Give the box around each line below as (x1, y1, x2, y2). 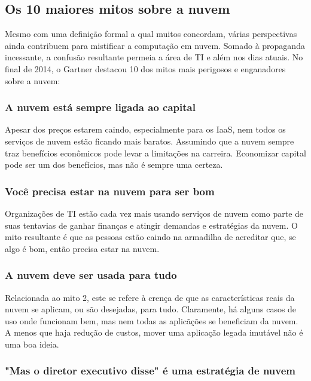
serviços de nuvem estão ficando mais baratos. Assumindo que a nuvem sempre (5, 134, 294, 147)
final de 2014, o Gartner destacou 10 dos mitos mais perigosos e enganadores (5, 62, 286, 75)
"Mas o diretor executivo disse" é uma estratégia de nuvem (5, 363, 295, 378)
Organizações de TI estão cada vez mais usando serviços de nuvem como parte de (5, 207, 304, 219)
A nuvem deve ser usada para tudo (5, 268, 177, 282)
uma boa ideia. (5, 337, 59, 350)
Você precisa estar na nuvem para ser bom (5, 183, 215, 198)
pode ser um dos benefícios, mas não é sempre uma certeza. (5, 158, 223, 171)
